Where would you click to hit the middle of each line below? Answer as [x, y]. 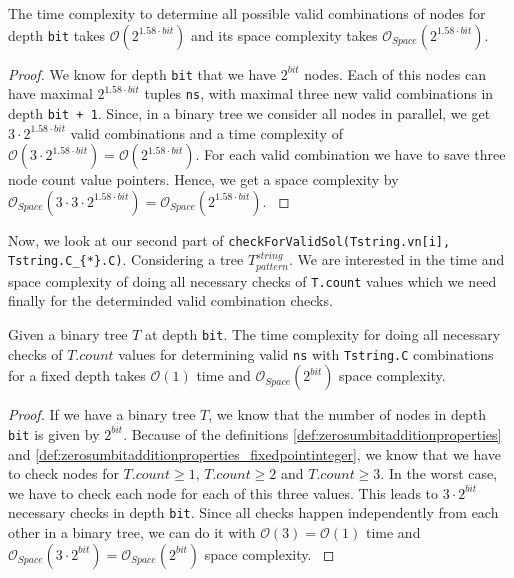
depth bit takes [57, 34]
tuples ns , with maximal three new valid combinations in [319, 93]
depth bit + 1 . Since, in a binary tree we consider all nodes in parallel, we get [249, 112]
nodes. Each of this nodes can [395, 73]
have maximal [50, 93]
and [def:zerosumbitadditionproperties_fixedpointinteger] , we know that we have [255, 453]
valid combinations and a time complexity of [206, 132]
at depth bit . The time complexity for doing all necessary [323, 334]
